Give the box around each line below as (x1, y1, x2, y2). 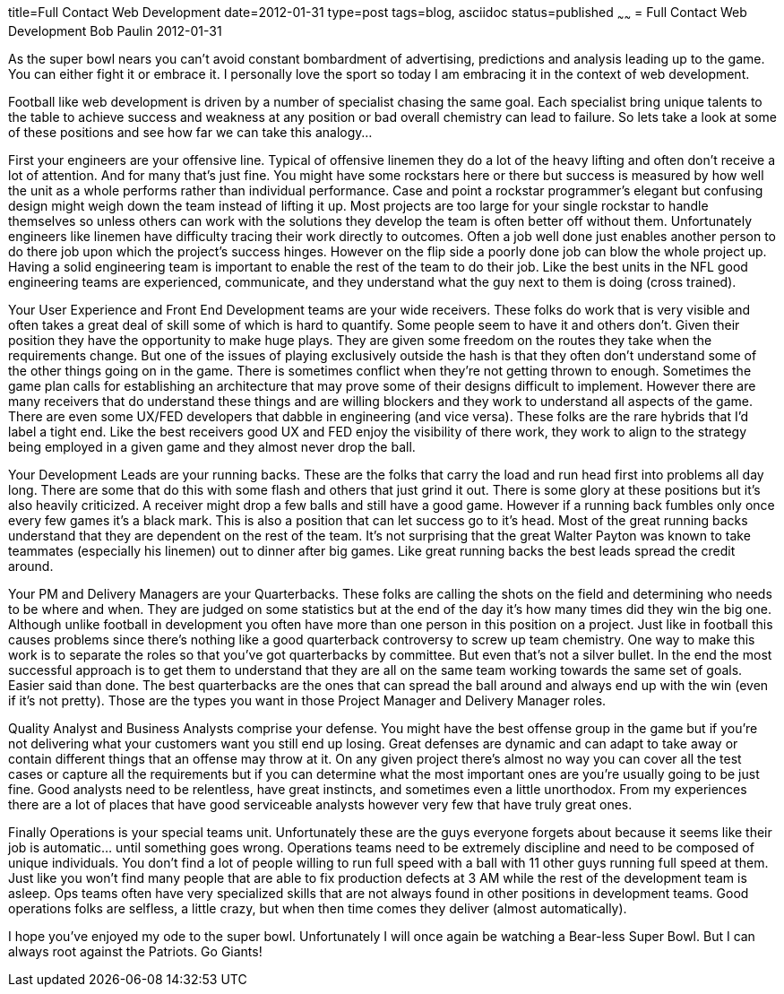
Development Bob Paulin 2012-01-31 (8, 22, 222, 39)
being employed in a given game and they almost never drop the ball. (8, 438, 416, 454)
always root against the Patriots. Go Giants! (8, 943, 263, 959)
